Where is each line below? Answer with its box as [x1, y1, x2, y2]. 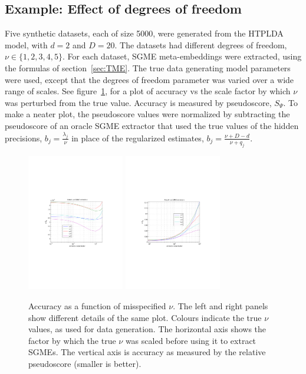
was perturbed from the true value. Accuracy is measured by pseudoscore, [5, 96, 272, 108]
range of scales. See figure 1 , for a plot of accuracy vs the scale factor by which [5, 85, 291, 97]
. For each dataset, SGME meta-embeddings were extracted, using [62, 50, 302, 62]
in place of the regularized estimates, [71, 131, 204, 144]
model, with [5, 38, 48, 51]
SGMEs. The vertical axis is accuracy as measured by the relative [28, 346, 266, 358]
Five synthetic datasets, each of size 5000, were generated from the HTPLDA [5, 27, 284, 39]
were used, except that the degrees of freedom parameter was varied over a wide [5, 73, 294, 85]
